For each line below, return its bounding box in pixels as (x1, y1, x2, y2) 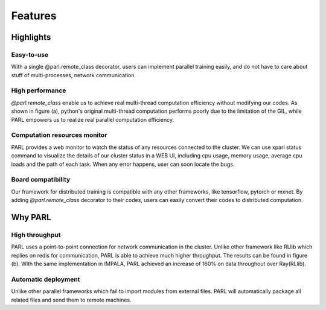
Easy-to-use (11, 50, 49, 59)
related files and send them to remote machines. (11, 296, 132, 303)
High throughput (11, 230, 61, 239)
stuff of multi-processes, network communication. (11, 71, 136, 78)
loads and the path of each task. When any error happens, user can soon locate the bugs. (11, 160, 235, 168)
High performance (11, 86, 66, 95)
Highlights (11, 32, 51, 42)
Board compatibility (11, 176, 71, 184)
